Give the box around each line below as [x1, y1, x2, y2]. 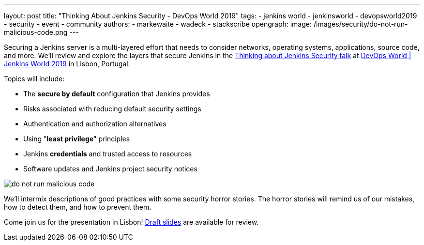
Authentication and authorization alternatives [23, 120, 167, 128]
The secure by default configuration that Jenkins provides [23, 90, 210, 98]
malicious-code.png [4, 28, 68, 36]
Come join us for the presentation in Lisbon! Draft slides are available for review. [4, 218, 259, 226]
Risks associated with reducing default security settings [23, 105, 201, 113]
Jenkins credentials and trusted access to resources [23, 150, 192, 158]
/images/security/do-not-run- [313, 20, 408, 28]
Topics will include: [4, 75, 65, 83]
